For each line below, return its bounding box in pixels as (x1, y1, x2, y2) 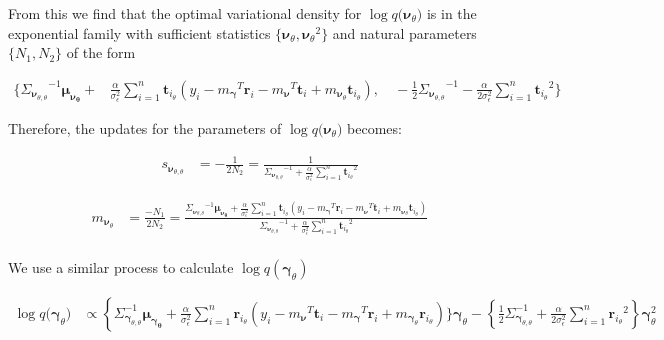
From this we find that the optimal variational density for (8, 3, 362, 23)
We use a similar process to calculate (8, 256, 234, 277)
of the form (66, 42, 136, 63)
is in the (426, 3, 477, 23)
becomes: (347, 118, 402, 139)
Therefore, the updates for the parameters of (8, 118, 282, 139)
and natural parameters (332, 22, 477, 43)
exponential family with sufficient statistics (8, 22, 271, 43)
